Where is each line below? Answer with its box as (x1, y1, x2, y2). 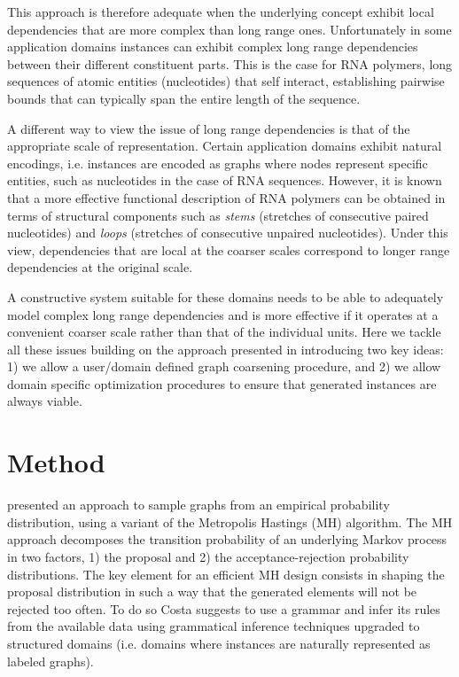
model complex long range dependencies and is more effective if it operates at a (7, 305, 439, 323)
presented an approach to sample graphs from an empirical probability (7, 495, 390, 514)
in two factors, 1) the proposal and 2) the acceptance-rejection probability (7, 547, 409, 565)
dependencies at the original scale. (7, 258, 193, 276)
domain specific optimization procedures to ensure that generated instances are (7, 374, 437, 393)
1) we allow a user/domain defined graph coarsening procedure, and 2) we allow (7, 357, 441, 376)
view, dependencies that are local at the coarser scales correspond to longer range (7, 240, 450, 259)
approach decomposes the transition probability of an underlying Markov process (7, 530, 447, 549)
